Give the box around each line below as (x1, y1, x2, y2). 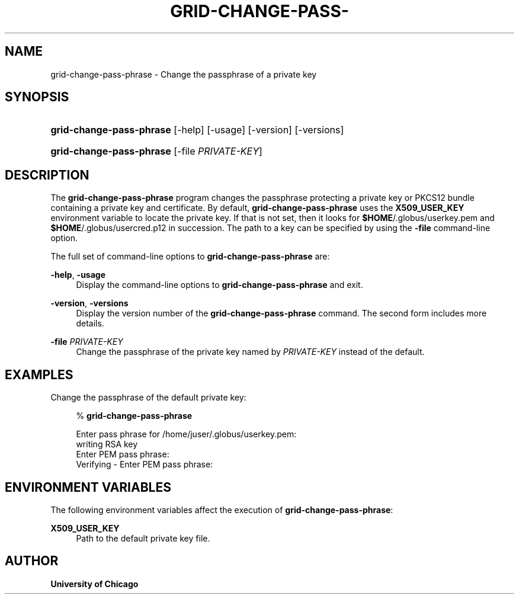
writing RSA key (76, 439, 138, 450)
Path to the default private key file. (76, 533, 210, 543)
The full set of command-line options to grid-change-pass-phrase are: (50, 251, 330, 262)
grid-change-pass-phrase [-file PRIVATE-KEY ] (50, 145, 262, 158)
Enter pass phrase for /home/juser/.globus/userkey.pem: (76, 429, 297, 440)
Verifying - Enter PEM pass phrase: (76, 459, 213, 470)
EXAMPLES (5, 367, 73, 382)
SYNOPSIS (5, 89, 69, 105)
